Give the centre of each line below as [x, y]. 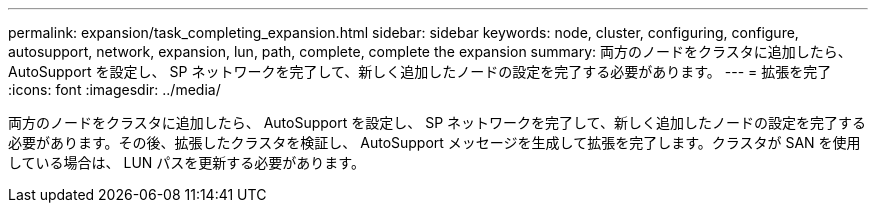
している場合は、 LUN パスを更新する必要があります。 [186, 162]
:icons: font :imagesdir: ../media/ [114, 89]
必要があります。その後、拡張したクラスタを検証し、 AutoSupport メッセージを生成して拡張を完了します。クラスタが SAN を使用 [434, 142]
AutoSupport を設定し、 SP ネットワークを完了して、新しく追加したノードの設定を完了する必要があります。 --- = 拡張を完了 [420, 71]
